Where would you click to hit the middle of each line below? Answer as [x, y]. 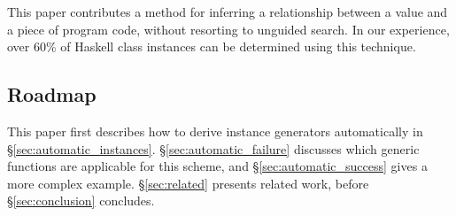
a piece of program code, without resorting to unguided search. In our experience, [228, 29]
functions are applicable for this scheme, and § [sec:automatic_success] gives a [217, 166]
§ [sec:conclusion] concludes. [81, 201]
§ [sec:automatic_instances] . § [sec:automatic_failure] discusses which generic [213, 148]
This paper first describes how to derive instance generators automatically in [215, 131]
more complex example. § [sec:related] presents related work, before [188, 183]
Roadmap [52, 94]
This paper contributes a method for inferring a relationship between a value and [228, 12]
